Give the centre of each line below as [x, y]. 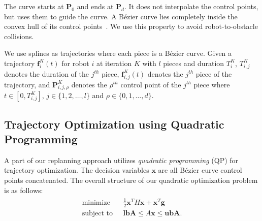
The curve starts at [34, 6]
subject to [97, 213]
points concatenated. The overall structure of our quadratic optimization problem [131, 180]
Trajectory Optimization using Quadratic [114, 124]
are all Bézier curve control [200, 170]
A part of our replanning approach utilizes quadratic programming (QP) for [121, 160]
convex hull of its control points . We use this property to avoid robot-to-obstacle [131, 26]
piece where [212, 84]
